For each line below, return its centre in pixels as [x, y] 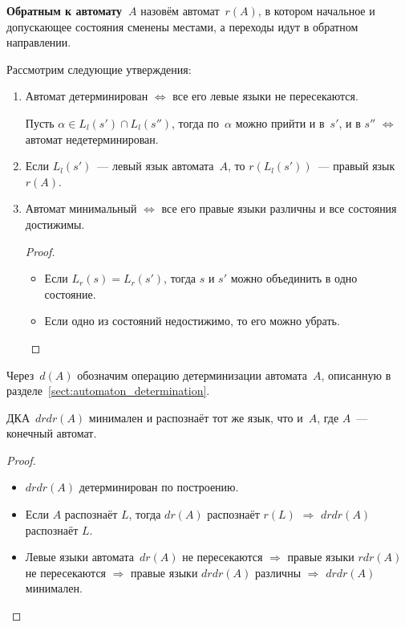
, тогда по [196, 122]
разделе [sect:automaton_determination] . [108, 391]
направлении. [39, 42]
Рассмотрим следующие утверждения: [99, 69]
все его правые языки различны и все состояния [279, 208]
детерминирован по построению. [159, 487]
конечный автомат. [52, 433]
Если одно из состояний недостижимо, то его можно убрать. [192, 321]
